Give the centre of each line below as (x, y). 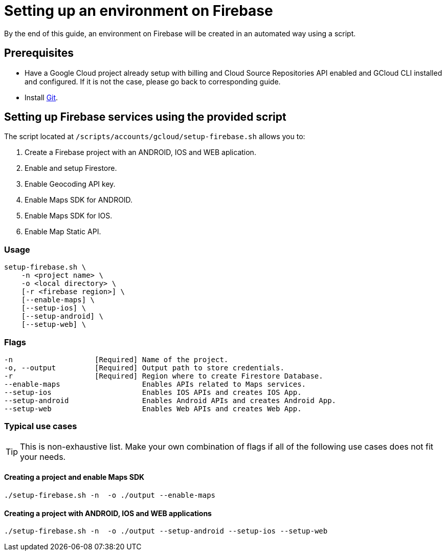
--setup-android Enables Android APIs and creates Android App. (170, 400)
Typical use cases (41, 426)
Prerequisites (39, 53)
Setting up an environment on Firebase (139, 11)
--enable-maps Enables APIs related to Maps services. (155, 384)
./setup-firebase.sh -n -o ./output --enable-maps (110, 495)
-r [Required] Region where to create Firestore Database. (164, 376)
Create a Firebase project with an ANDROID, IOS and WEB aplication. (140, 152)
